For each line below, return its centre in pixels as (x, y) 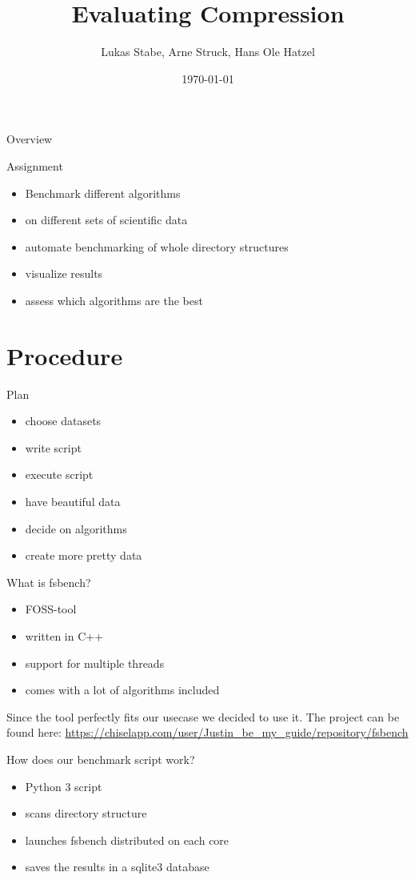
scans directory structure (86, 813)
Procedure (65, 355)
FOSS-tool (51, 609)
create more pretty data (84, 555)
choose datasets (63, 421)
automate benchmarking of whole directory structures (157, 246)
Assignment (35, 165)
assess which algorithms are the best (114, 300)
